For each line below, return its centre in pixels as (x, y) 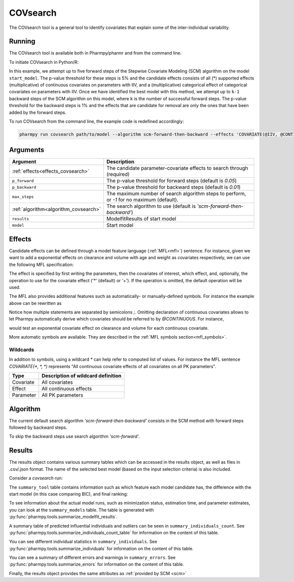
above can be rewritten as (35, 303)
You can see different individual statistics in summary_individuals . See (83, 542)
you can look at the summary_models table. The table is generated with (81, 510)
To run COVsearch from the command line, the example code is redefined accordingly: (97, 121)
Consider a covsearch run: (36, 478)
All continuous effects (67, 389)
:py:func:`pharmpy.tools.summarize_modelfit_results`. (63, 517)
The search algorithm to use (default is (151, 206)
